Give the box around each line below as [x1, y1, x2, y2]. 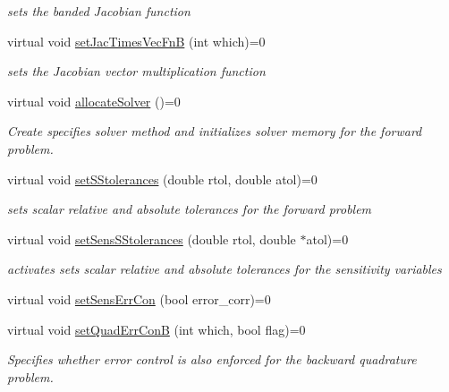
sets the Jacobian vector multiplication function [7, 62, 266, 81]
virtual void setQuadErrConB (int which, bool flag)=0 [7, 320, 306, 338]
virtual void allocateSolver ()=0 [7, 91, 181, 110]
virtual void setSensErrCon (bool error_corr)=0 [7, 289, 271, 308]
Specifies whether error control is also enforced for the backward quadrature [7, 350, 417, 369]
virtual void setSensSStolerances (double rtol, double [7, 229, 296, 248]
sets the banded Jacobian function [7, 2, 191, 20]
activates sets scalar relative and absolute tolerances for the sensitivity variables [7, 260, 442, 278]
